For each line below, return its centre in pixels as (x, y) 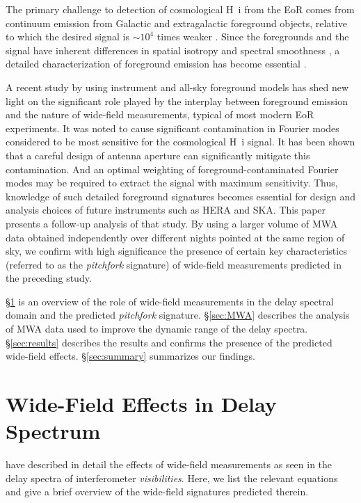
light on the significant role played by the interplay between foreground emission (177, 101)
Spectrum (53, 431)
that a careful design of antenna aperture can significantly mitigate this (158, 155)
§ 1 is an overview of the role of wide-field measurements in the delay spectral (170, 301)
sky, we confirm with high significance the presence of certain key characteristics (176, 251)
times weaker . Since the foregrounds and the (253, 37)
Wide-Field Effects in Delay (141, 404)
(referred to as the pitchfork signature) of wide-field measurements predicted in (174, 264)
